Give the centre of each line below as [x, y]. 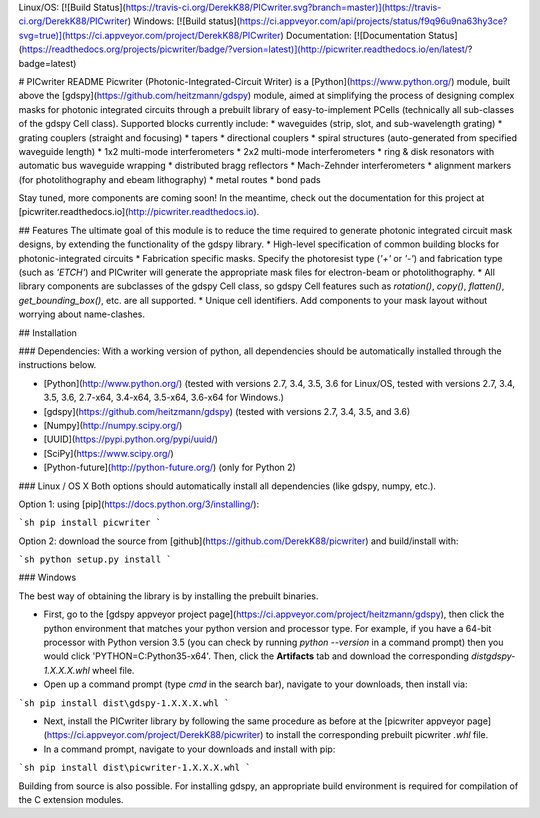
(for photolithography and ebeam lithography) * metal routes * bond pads [169, 179]
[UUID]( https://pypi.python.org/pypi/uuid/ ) [131, 439]
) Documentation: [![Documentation [353, 35]
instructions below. [57, 365]
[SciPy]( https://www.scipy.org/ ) [108, 453]
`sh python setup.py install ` [95, 559]
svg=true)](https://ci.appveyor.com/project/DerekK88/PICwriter [149, 35]
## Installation [47, 332]
